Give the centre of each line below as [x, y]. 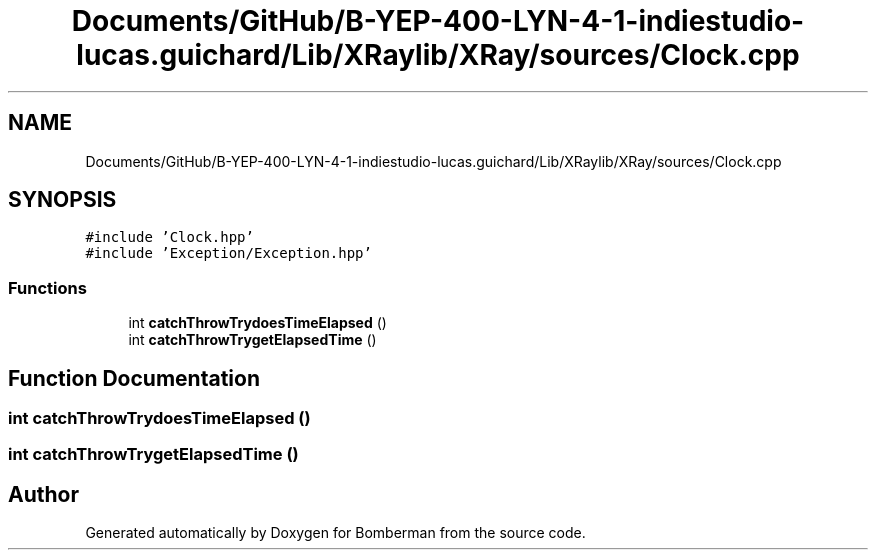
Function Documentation [134, 378]
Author [43, 494]
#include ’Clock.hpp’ [169, 237]
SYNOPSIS [62, 200]
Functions [47, 287]
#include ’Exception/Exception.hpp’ [228, 253]
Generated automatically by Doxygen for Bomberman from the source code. [335, 533]
